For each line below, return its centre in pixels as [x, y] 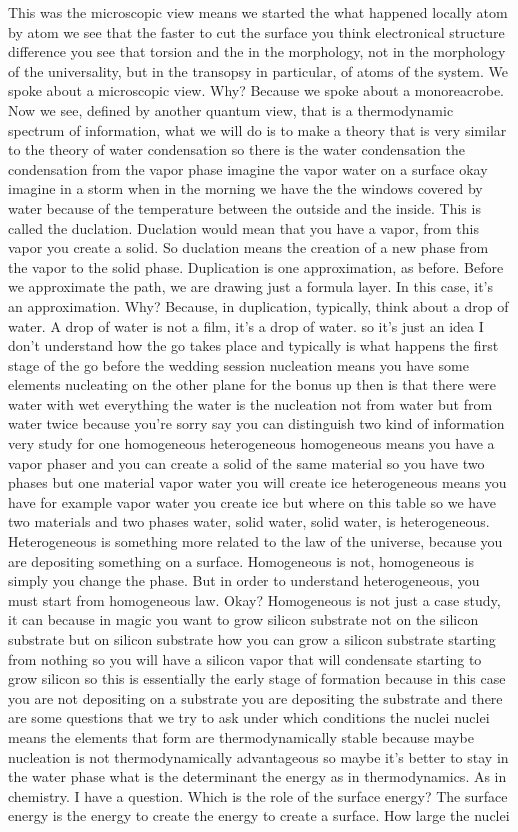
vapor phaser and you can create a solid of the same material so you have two [246, 462]
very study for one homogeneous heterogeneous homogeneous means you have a [251, 443]
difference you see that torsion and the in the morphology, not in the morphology [257, 51]
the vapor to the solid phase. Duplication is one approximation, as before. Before [256, 266]
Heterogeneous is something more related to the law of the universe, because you [255, 541]
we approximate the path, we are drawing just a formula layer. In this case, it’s [251, 286]
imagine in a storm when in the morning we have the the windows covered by [245, 188]
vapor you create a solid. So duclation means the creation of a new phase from [248, 247]
